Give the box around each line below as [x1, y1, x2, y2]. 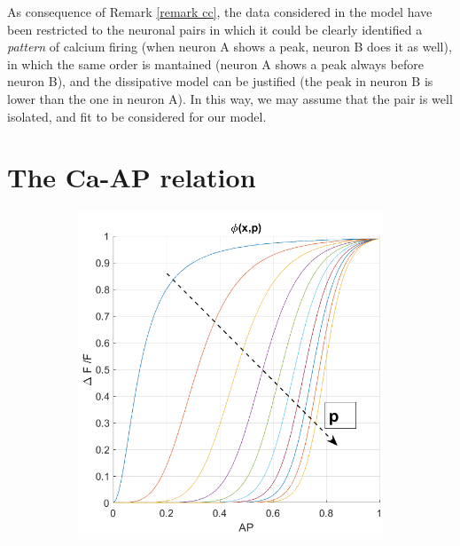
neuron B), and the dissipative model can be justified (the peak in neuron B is [7, 72, 433, 91]
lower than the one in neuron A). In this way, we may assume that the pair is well [7, 89, 453, 107]
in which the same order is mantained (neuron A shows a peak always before [7, 54, 424, 73]
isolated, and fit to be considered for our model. [7, 107, 267, 125]
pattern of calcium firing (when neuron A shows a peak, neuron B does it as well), [7, 37, 452, 56]
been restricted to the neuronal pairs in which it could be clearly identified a [7, 20, 423, 38]
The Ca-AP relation [7, 159, 256, 195]
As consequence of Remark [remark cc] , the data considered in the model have [7, 3, 433, 20]
